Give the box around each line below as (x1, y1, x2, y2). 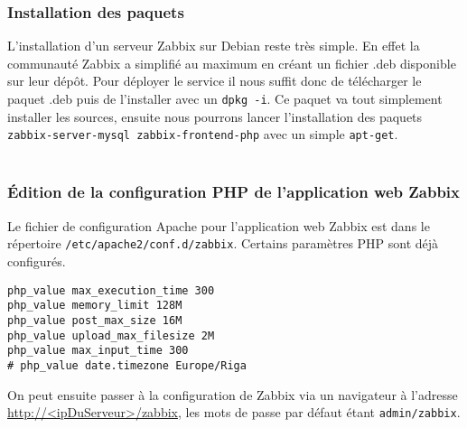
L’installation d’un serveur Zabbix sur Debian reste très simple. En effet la (7, 36, 420, 55)
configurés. (7, 251, 66, 270)
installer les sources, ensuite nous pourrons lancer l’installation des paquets (7, 107, 423, 126)
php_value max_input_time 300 (7, 344, 189, 358)
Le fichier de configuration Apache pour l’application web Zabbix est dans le (7, 216, 430, 235)
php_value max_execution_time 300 (7, 284, 215, 297)
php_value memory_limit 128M (7, 299, 182, 312)
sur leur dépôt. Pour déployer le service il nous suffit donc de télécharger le (7, 71, 422, 90)
